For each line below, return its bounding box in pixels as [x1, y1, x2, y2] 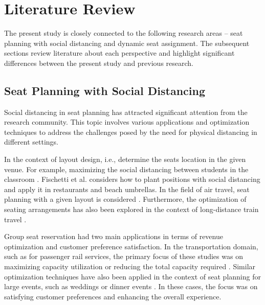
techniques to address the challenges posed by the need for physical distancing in [4, 126, 257, 137]
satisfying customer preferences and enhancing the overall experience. [4, 291, 222, 301]
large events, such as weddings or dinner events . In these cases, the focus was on [4, 281, 258, 292]
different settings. [4, 136, 58, 147]
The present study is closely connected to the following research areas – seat [4, 28, 243, 38]
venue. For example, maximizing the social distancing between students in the [4, 163, 249, 174]
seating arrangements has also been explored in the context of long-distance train [4, 204, 259, 215]
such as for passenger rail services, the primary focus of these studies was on [4, 251, 243, 262]
